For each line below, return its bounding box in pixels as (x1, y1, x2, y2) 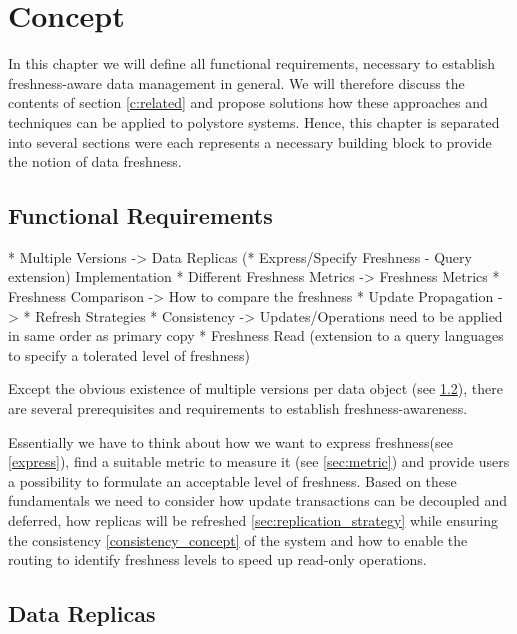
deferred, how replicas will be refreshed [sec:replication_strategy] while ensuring (8, 510, 498, 531)
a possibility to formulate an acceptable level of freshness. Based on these (8, 470, 457, 491)
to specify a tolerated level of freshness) (8, 344, 250, 365)
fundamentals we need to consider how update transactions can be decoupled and (8, 490, 507, 511)
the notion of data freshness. (8, 151, 182, 172)
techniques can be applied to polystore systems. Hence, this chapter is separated (8, 111, 500, 132)
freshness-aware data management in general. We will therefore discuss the (8, 72, 465, 93)
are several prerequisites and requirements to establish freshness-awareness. (8, 398, 468, 419)
